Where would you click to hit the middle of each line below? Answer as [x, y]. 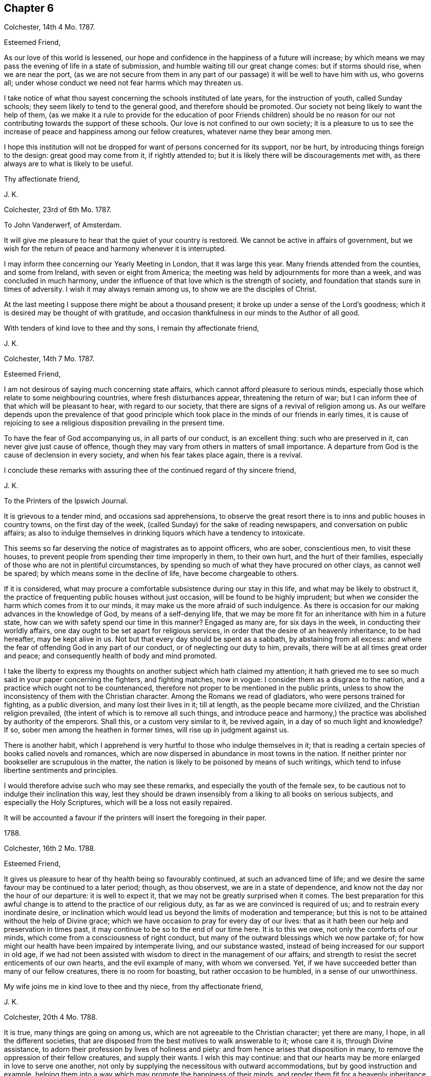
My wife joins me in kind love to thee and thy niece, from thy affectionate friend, [133, 987]
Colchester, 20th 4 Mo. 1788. [51, 1017]
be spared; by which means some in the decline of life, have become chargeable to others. [151, 574]
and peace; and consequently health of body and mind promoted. [111, 656]
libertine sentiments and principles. [61, 770]
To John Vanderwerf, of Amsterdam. [63, 225]
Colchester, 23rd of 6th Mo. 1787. [58, 210]
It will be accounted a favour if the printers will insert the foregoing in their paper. [135, 818]
